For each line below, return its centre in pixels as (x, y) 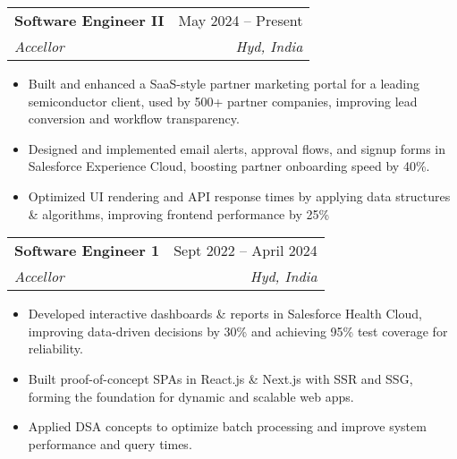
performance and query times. (110, 443)
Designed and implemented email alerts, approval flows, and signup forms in (237, 148)
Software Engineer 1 (87, 251)
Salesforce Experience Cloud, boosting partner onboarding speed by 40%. (229, 166)
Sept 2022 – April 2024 (245, 251)
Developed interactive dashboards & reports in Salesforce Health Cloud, (225, 314)
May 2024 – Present (241, 20)
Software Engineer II (89, 20)
